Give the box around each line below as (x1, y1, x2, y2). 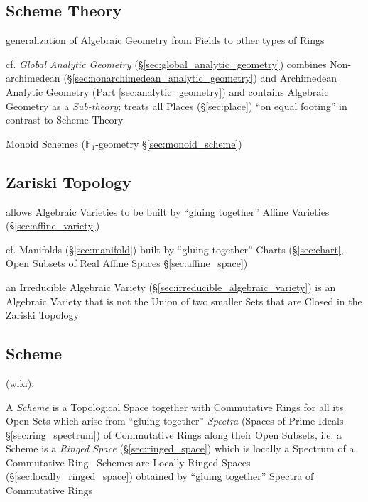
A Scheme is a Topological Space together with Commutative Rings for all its (6, 399, 344, 414)
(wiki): (6, 375, 35, 390)
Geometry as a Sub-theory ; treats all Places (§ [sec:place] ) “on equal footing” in (6, 98, 347, 113)
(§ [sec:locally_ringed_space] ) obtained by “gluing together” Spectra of (6, 469, 314, 484)
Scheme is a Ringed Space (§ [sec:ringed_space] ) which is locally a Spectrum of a (6, 441, 355, 456)
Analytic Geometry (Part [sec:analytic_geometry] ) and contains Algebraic (6, 84, 329, 99)
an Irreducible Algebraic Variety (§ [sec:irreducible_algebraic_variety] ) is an (6, 279, 336, 294)
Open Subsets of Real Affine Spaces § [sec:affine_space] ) (6, 256, 248, 271)
